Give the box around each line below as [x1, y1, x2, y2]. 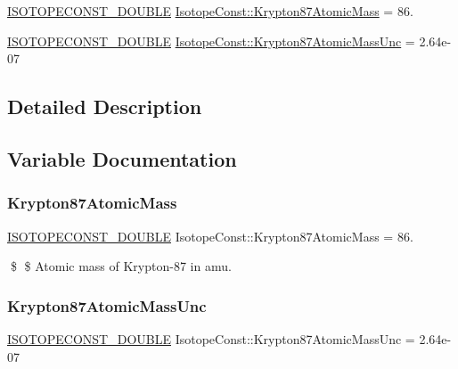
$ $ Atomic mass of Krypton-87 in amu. [10, 257, 232, 275]
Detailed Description [7, 93, 202, 120]
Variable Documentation [7, 144, 237, 172]
